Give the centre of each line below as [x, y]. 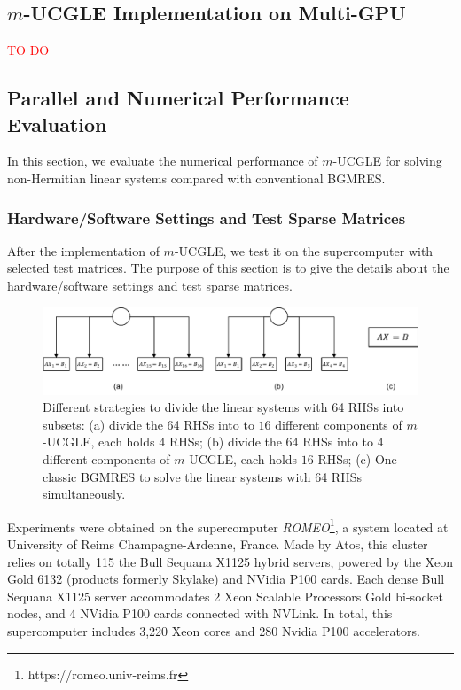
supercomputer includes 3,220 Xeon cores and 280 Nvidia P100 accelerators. [214, 630]
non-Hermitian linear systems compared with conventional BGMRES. [196, 178]
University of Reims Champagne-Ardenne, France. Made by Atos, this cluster [218, 543]
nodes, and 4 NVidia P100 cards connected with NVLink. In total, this [200, 613]
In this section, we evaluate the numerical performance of [163, 161]
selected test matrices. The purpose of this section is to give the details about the [228, 268]
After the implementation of [83, 250]
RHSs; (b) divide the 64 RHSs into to [271, 442]
